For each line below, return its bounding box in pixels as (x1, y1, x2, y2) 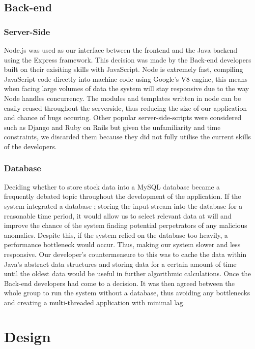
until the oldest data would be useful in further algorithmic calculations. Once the (4, 268, 251, 279)
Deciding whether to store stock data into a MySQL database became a (4, 181, 220, 191)
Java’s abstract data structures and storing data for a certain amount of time (4, 258, 237, 269)
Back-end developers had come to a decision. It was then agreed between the (4, 278, 235, 288)
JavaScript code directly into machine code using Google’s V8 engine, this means (4, 73, 248, 84)
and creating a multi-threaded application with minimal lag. (4, 297, 185, 307)
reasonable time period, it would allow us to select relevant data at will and (4, 210, 232, 221)
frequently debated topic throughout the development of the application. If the (4, 191, 241, 201)
